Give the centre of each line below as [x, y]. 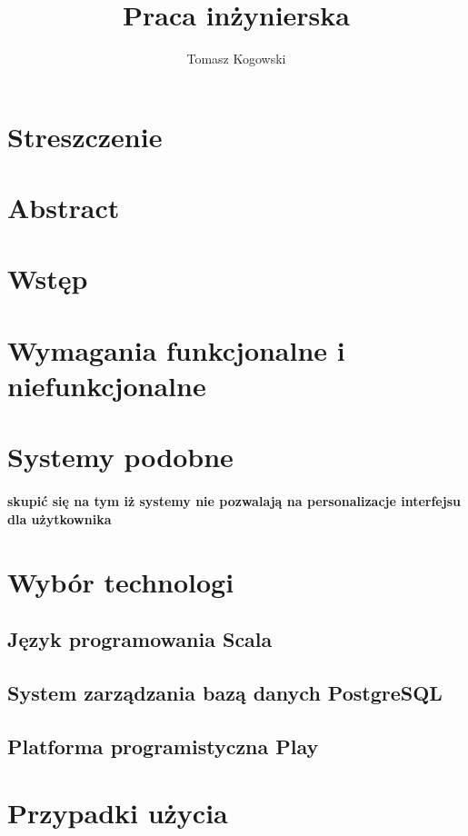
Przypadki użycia [118, 813]
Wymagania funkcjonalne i [176, 349]
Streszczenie [85, 136]
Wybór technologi [121, 581]
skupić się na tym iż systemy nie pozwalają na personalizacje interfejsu [234, 501]
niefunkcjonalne [107, 386]
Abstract [64, 208]
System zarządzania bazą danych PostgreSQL [225, 692]
